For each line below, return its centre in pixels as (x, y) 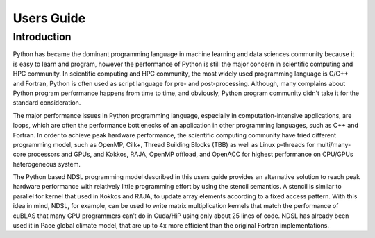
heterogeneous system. (47, 164)
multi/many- (334, 144)
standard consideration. (47, 103)
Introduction (42, 37)
